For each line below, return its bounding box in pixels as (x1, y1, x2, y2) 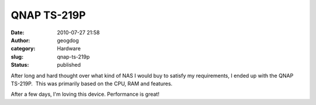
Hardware (57, 45, 81, 52)
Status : (11, 61, 29, 68)
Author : (11, 37, 30, 44)
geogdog (57, 37, 79, 44)
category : (11, 45, 36, 52)
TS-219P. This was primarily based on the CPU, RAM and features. (11, 80, 173, 87)
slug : (11, 53, 23, 60)
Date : (11, 29, 25, 36)
